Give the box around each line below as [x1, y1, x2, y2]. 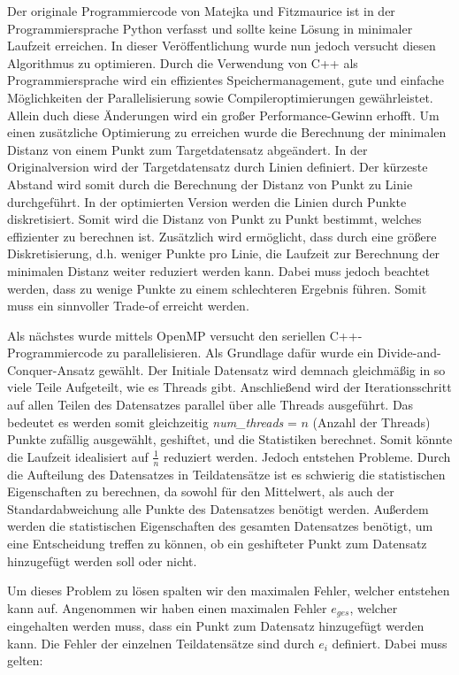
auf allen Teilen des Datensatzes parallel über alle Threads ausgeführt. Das [7, 395, 414, 414]
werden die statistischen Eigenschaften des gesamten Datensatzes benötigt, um [7, 517, 433, 535]
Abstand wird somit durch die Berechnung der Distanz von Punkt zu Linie [7, 174, 413, 193]
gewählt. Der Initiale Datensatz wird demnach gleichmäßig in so [98, 360, 446, 379]
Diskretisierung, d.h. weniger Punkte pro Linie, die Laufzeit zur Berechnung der [7, 244, 440, 263]
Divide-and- [377, 343, 441, 362]
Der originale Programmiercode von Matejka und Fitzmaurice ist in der [7, 2, 395, 19]
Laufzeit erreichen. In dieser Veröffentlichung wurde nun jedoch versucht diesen [7, 36, 436, 55]
